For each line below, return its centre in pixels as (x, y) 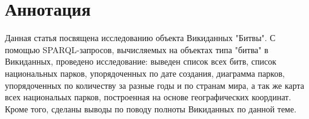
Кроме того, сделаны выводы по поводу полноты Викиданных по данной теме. (151, 108)
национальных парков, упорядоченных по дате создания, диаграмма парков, (145, 73)
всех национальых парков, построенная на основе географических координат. (148, 97)
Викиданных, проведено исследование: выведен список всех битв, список (141, 61)
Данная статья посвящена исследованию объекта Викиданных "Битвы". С (140, 38)
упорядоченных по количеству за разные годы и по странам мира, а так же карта (155, 85)
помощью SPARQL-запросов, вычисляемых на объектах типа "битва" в (137, 49)
